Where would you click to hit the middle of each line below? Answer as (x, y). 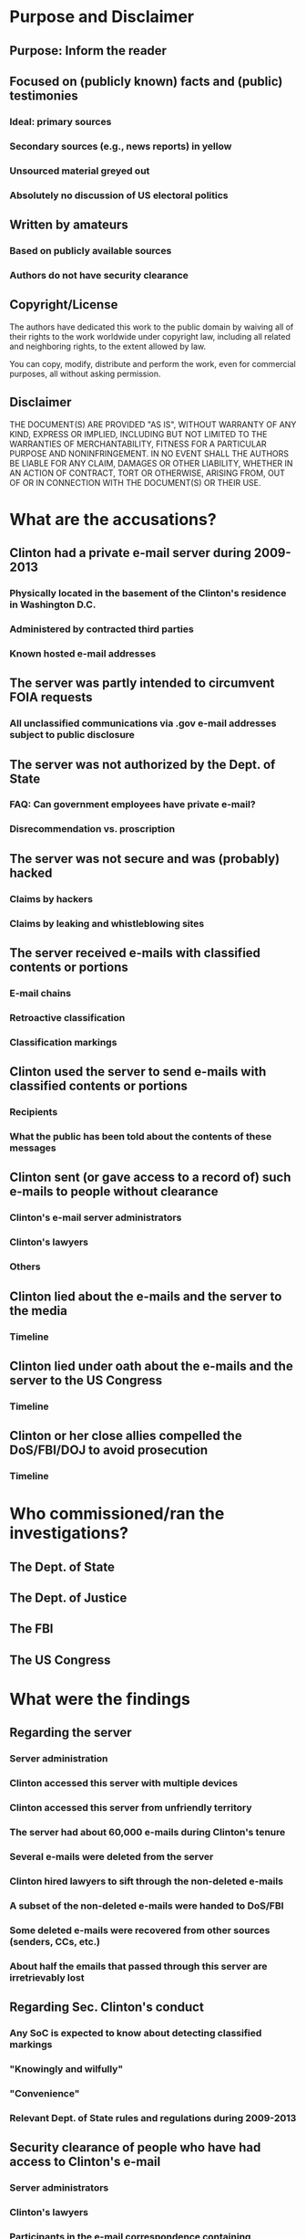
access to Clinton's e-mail (85, 2162)
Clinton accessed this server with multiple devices (124, 1783)
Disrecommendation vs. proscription (92, 829)
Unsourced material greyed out (80, 171)
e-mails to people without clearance (114, 1192)
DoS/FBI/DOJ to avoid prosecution (109, 1451)
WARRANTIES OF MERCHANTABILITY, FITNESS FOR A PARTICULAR (138, 444)
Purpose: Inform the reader (88, 51)
